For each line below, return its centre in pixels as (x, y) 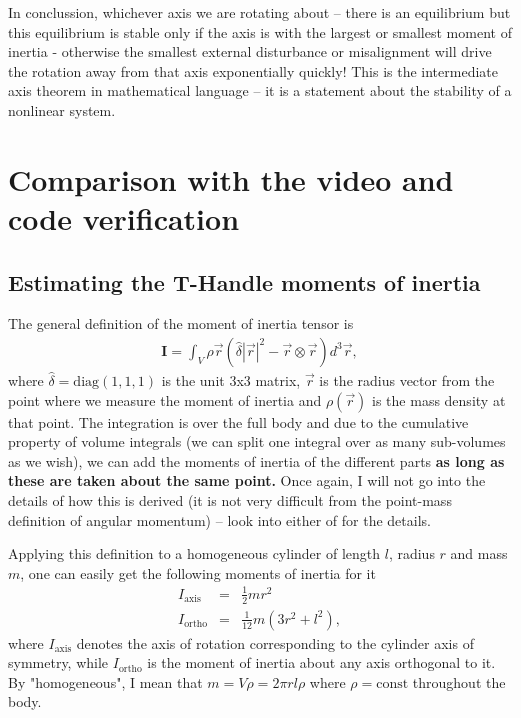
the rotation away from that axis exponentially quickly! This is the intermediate (253, 70)
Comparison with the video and (231, 178)
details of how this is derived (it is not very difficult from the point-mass (230, 499)
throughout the (459, 681)
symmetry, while (58, 662)
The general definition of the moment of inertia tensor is (181, 323)
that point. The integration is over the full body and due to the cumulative (238, 421)
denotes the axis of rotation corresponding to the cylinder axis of (275, 642)
